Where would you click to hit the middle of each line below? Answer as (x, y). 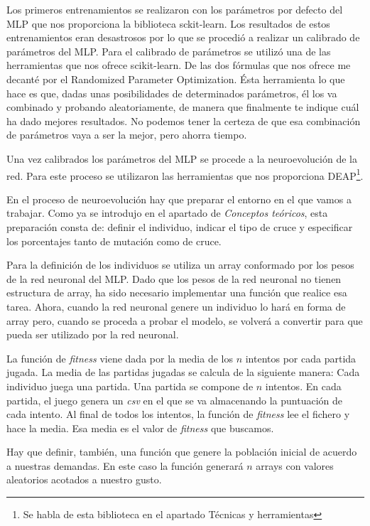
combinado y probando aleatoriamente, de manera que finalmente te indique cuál (183, 107)
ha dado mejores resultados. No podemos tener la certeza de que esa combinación (184, 120)
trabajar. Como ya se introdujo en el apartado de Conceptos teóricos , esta (167, 213)
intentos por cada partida (301, 358)
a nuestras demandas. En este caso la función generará (125, 465)
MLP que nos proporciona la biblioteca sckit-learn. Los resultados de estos (168, 23)
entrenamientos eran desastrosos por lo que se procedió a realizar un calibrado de (183, 37)
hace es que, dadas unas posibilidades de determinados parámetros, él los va (172, 93)
